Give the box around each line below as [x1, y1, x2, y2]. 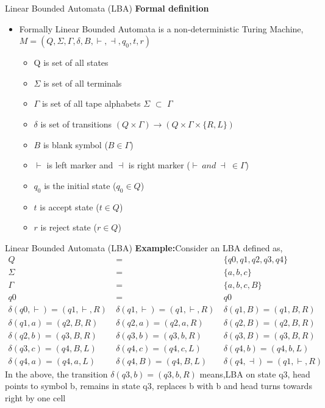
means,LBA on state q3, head [199, 367, 310, 380]
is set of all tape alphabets [41, 97, 141, 110]
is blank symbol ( [43, 138, 108, 151]
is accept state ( [40, 200, 99, 213]
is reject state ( [40, 221, 97, 234]
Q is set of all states [34, 56, 109, 69]
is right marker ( [128, 159, 190, 171]
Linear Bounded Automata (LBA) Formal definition [5, 2, 209, 14]
